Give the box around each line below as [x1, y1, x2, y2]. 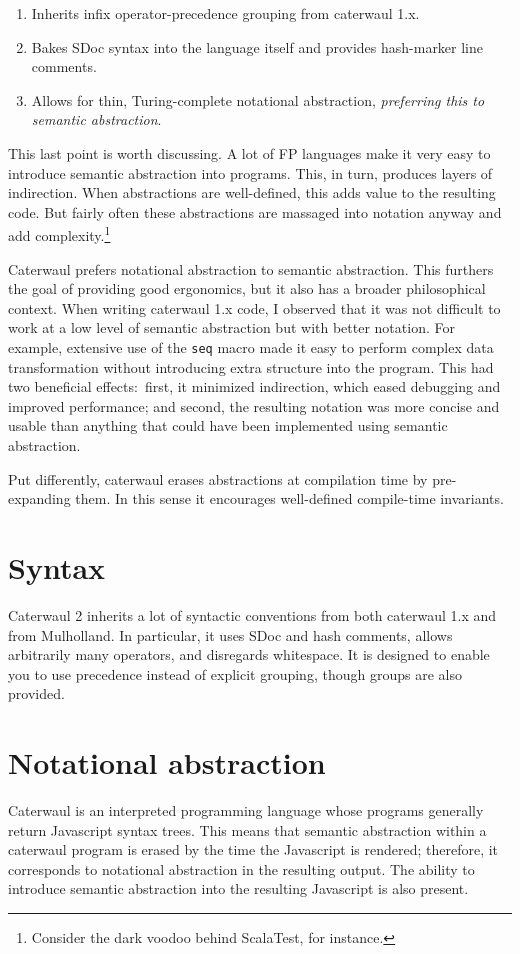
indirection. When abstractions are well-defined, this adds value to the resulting [8, 182, 496, 203]
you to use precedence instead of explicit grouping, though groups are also [8, 663, 462, 684]
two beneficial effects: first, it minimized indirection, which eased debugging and [8, 376, 501, 397]
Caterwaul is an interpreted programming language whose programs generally [8, 800, 484, 820]
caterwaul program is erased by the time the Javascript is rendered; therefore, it [8, 839, 499, 860]
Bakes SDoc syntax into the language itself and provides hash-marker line [31, 36, 484, 57]
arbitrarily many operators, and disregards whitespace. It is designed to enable [8, 644, 490, 665]
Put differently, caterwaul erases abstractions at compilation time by [8, 468, 428, 489]
